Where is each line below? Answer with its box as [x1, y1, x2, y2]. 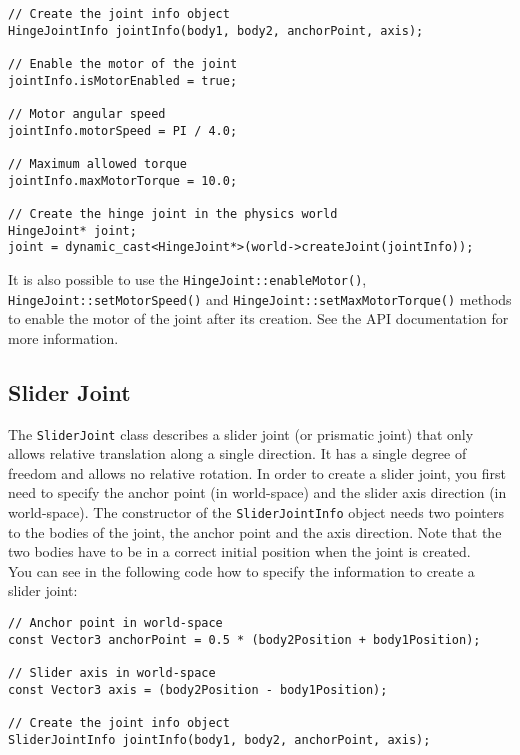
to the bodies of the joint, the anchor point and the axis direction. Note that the [8, 521, 502, 542]
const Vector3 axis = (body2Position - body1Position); [8, 682, 388, 697]
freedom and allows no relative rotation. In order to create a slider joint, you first [8, 462, 506, 483]
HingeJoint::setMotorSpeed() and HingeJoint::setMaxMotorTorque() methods [8, 288, 512, 309]
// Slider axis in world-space [8, 665, 216, 680]
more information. [8, 327, 119, 348]
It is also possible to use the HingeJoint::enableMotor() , [8, 268, 367, 289]
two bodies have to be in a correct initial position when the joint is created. [8, 541, 471, 562]
